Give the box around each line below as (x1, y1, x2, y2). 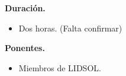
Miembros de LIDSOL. (18, 61, 101, 74)
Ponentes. (5, 42, 45, 54)
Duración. (5, 2, 46, 14)
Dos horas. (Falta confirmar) (18, 21, 122, 34)
